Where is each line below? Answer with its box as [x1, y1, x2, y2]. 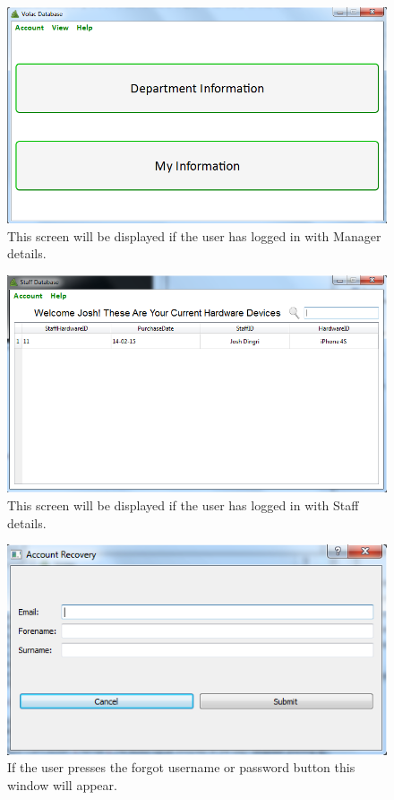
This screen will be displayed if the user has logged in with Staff [7, 496, 359, 515]
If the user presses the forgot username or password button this [7, 758, 355, 777]
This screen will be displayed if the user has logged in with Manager [7, 226, 381, 245]
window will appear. [7, 775, 117, 794]
